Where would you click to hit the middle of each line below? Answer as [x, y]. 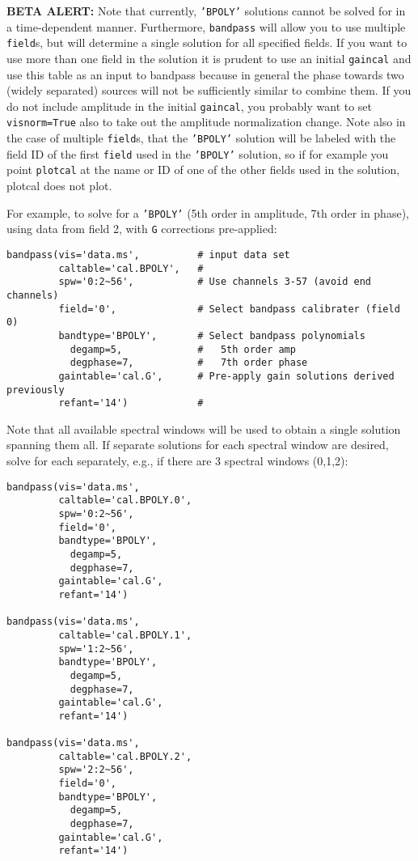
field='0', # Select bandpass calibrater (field [229, 309]
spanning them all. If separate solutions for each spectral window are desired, [198, 445]
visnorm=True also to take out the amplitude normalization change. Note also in [206, 122]
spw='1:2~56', [96, 649]
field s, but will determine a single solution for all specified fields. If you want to [207, 42]
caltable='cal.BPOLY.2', [125, 756]
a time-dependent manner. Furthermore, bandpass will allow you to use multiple [206, 26]
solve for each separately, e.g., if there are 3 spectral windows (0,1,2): [177, 461]
